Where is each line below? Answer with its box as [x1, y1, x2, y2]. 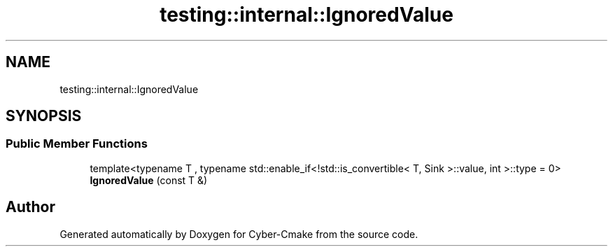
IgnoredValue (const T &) [90, 174, 208, 186]
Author [6, 198, 55, 216]
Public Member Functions [6, 136, 148, 151]
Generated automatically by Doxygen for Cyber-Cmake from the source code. [59, 227, 418, 240]
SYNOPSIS [6, 107, 82, 125]
